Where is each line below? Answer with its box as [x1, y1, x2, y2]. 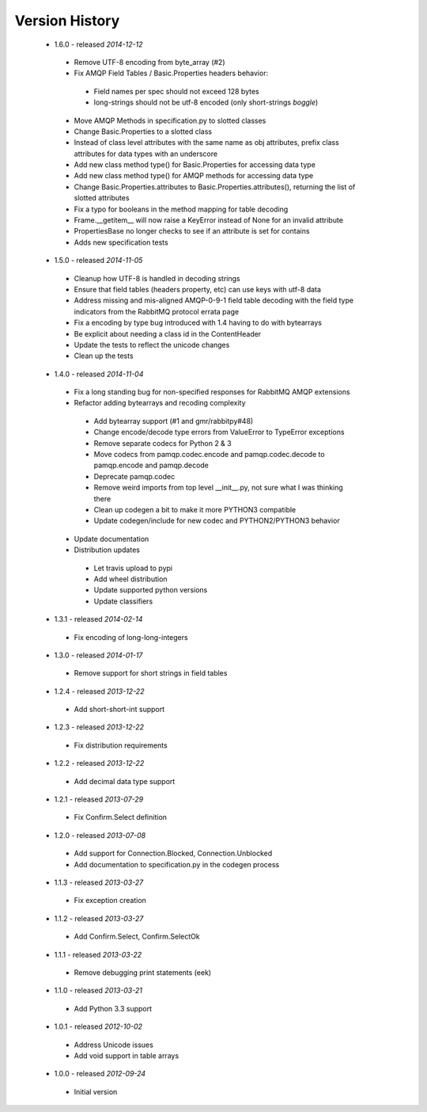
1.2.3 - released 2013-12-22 [54, 722, 145, 732]
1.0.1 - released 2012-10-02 [54, 1022, 142, 1031]
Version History [14, 12, 120, 29]
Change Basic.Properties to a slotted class [74, 127, 213, 136]
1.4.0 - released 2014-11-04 [54, 369, 144, 379]
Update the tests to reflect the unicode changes [74, 340, 230, 349]
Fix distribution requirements [74, 741, 168, 750]
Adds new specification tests [74, 238, 169, 247]
